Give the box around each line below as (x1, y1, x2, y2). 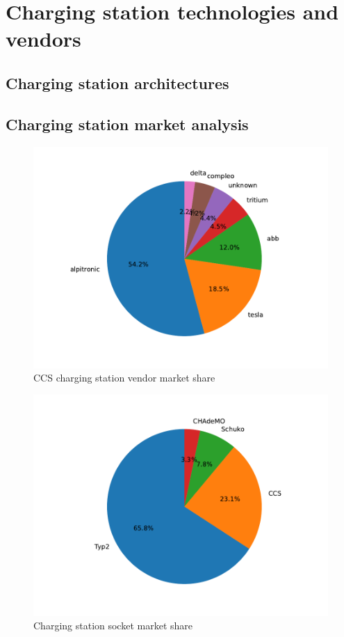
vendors (6, 24, 81, 53)
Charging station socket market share (33, 618, 193, 633)
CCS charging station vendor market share (33, 370, 215, 385)
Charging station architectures (6, 72, 229, 93)
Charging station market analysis (6, 113, 249, 134)
